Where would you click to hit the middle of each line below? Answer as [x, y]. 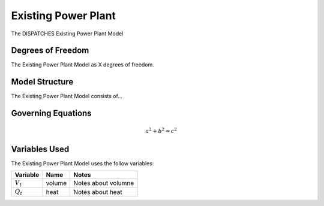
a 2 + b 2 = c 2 [161, 130]
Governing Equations [52, 113]
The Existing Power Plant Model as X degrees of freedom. [82, 65]
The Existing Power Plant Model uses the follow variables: [82, 163]
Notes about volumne [104, 183]
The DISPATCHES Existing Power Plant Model [67, 34]
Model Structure [42, 82]
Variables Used [40, 149]
